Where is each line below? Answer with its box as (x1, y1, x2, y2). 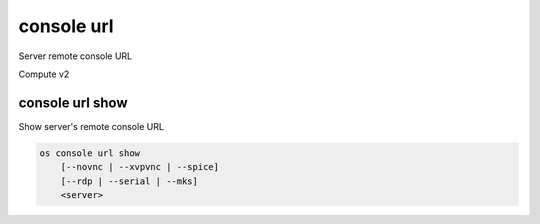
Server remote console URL (18, 50, 133, 62)
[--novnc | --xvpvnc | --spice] (60, 161, 220, 173)
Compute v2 (18, 68, 70, 80)
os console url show (39, 147, 140, 159)
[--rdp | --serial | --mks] (60, 175, 199, 187)
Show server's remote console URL (18, 120, 165, 132)
